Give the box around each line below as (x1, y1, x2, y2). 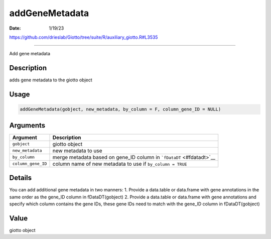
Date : (9, 25, 21, 31)
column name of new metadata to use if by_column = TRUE (52, 160, 187, 167)
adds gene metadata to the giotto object (9, 77, 92, 83)
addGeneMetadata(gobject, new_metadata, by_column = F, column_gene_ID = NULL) (20, 106, 221, 112)
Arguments (9, 121, 46, 130)
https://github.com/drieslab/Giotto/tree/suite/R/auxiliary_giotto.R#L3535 (9, 34, 158, 40)
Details (9, 174, 32, 182)
